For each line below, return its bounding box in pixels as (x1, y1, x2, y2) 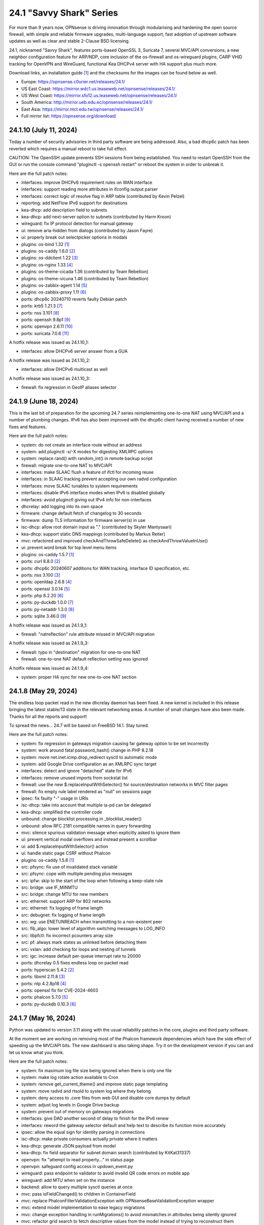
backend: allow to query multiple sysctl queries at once (21, 1184, 133, 1190)
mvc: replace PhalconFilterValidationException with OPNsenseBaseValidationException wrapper (21, 1198, 215, 1203)
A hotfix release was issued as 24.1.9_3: (9, 640, 89, 646)
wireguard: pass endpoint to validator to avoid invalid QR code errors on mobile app (21, 1170, 190, 1176)
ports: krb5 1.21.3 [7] (21, 303, 63, 309)
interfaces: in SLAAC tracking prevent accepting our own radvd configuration (21, 476, 177, 482)
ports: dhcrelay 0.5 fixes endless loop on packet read (21, 960, 129, 966)
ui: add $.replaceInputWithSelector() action (21, 843, 109, 849)
